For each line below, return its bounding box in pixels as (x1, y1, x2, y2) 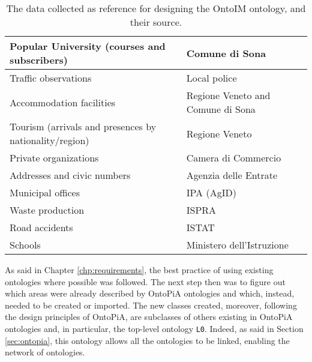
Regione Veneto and (186, 88, 271, 102)
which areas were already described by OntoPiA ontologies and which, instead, (5, 287, 295, 300)
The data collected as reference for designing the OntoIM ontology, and (6, 1, 306, 15)
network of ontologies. (5, 346, 85, 358)
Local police (186, 71, 237, 85)
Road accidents (10, 220, 73, 234)
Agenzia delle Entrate (186, 168, 278, 182)
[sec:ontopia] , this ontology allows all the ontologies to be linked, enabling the (5, 334, 290, 346)
